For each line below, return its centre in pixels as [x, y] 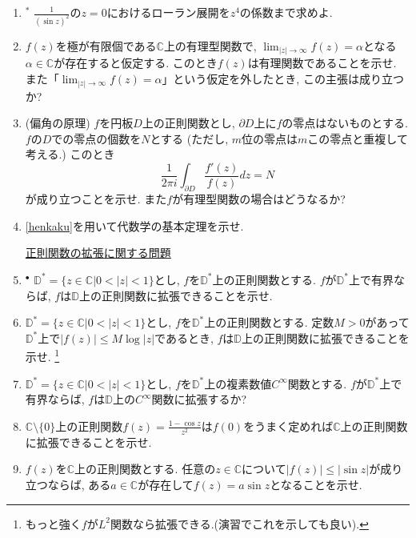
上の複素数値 [238, 383]
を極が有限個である [106, 45]
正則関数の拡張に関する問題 [98, 253]
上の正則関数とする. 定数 [269, 322]
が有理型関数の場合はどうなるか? [259, 199]
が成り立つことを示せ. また [96, 199]
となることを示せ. [316, 485]
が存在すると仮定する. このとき [136, 63]
